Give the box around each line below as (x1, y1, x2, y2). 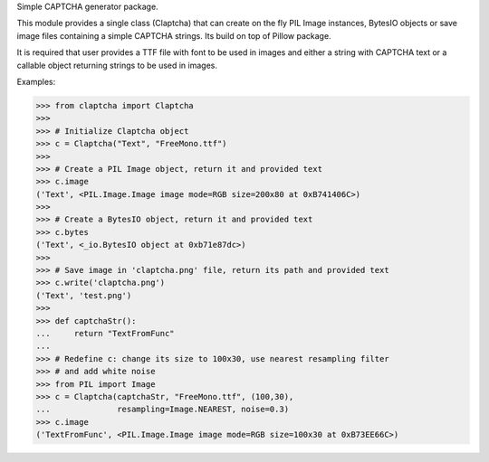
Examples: (16, 76, 56, 87)
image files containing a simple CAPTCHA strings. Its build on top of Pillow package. (16, 30, 331, 41)
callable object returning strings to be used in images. (16, 60, 217, 71)
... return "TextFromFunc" (35, 328, 176, 338)
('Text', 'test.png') (35, 290, 132, 300)
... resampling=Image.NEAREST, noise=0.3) (35, 404, 290, 415)
